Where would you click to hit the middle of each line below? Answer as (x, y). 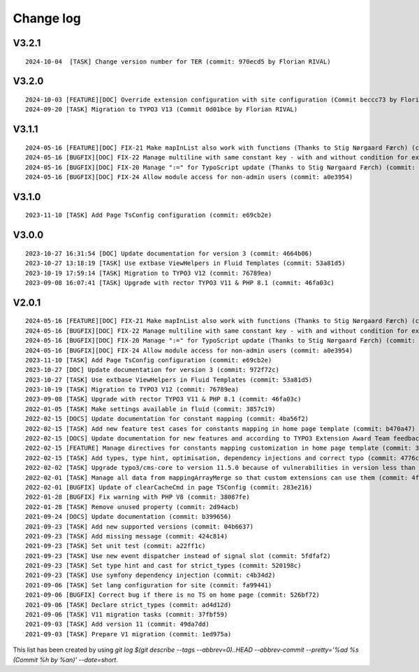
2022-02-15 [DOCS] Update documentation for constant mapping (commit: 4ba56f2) (167, 419)
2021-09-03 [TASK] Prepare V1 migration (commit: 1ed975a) (128, 634)
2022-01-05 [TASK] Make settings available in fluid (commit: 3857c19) (150, 409)
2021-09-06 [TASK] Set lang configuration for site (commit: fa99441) (149, 585)
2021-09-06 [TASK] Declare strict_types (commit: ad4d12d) (128, 605)
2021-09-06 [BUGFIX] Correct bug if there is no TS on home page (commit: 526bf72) (173, 595)
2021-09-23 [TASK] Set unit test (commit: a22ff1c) (116, 546)
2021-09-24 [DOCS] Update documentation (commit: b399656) (128, 517)
